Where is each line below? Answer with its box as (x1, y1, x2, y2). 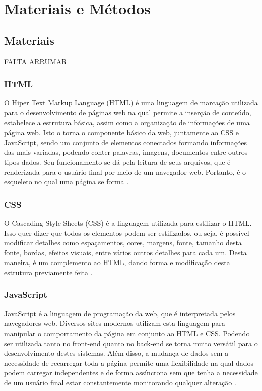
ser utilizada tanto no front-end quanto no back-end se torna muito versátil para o (4, 338, 258, 348)
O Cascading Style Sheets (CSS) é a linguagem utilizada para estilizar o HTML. (4, 217, 252, 228)
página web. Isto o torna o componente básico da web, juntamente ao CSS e (4, 127, 239, 138)
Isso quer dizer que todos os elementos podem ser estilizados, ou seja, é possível (4, 227, 249, 238)
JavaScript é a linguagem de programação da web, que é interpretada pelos (4, 308, 236, 318)
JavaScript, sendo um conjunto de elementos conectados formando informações (4, 137, 247, 147)
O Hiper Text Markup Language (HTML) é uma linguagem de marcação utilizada (4, 97, 258, 108)
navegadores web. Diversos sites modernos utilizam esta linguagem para (4, 318, 225, 329)
